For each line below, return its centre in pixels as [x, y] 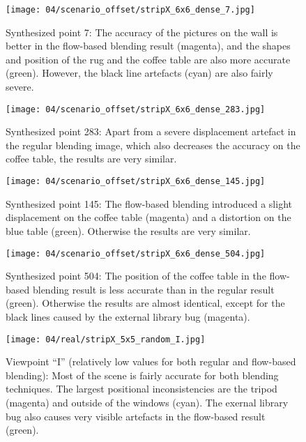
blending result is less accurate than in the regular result [153, 289]
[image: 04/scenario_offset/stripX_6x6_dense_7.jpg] [130, 10]
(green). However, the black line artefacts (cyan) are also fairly [139, 73]
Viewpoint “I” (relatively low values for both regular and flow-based [151, 361]
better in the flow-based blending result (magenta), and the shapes [148, 46]
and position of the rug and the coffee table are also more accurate [148, 59]
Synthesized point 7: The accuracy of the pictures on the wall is [142, 32]
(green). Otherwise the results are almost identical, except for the [145, 303]
